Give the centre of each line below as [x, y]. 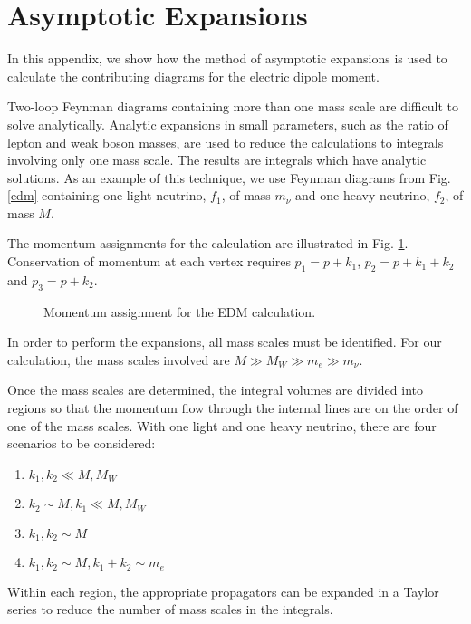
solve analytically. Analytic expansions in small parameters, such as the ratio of [228, 124]
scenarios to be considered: [82, 443]
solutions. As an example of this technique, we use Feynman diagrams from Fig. [229, 177]
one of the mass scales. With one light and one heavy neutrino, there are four [222, 425]
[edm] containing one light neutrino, [107, 195]
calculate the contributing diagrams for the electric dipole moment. [193, 76]
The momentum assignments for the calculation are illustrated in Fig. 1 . [208, 243]
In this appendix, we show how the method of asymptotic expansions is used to [227, 58]
